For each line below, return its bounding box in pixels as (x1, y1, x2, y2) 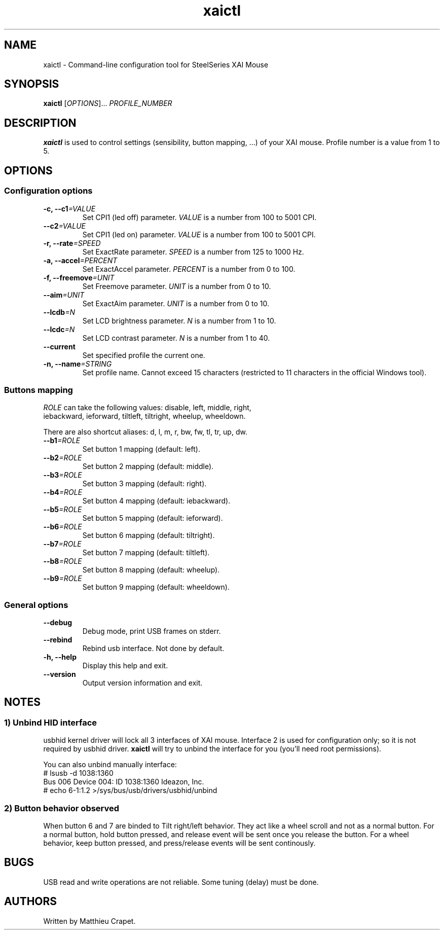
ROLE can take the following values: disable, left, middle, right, (43, 403, 251, 412)
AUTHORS (4, 895, 57, 908)
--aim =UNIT (43, 290, 85, 299)
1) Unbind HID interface (4, 717, 97, 728)
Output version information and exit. (82, 678, 203, 687)
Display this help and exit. (82, 661, 168, 670)
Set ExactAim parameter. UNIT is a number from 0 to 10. (82, 299, 269, 308)
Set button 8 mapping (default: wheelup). (82, 565, 220, 574)
